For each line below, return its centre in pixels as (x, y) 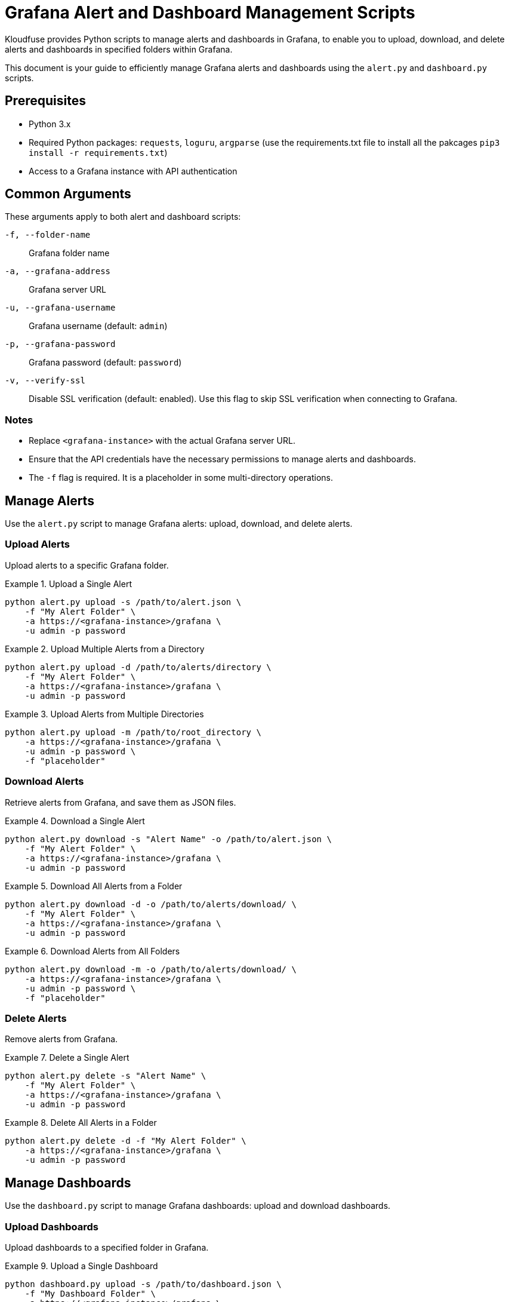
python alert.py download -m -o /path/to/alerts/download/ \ (151, 969)
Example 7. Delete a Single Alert (67, 1058)
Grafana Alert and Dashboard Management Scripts (210, 13)
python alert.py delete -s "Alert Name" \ (106, 1076)
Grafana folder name (69, 253)
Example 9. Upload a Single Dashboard (81, 1266)
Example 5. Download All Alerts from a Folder (94, 886)
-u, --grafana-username (60, 308)
